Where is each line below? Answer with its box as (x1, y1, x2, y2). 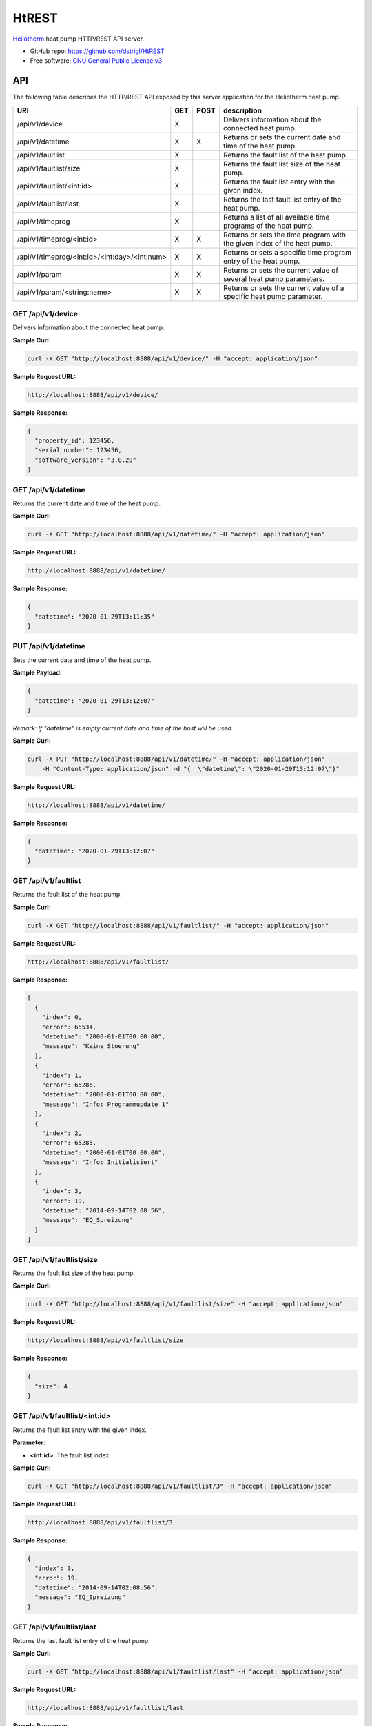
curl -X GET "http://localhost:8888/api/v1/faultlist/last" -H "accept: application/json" (27, 1667, 344, 1676)
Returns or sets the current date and (223, 132, 341, 142)
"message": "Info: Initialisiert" (41, 1158, 158, 1166)
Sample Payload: (12, 668, 62, 677)
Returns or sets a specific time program (223, 247, 351, 257)
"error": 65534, (41, 1022, 96, 1031)
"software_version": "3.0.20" (34, 456, 137, 464)
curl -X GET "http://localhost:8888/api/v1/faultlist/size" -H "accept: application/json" (27, 1300, 344, 1308)
